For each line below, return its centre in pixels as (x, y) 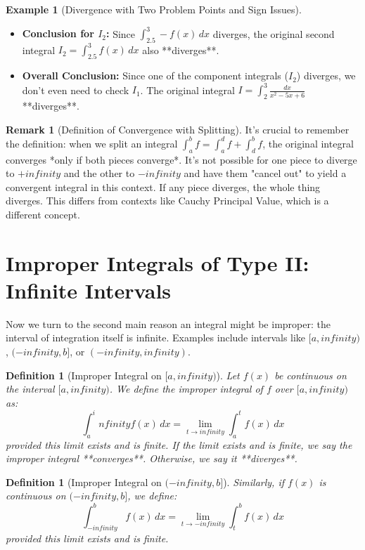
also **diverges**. (181, 50)
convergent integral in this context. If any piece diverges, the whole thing (163, 186)
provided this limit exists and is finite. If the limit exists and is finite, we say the (179, 444)
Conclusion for (58, 33)
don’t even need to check (76, 90)
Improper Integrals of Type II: (158, 262)
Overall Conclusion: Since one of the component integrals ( (155, 76)
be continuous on (310, 375)
